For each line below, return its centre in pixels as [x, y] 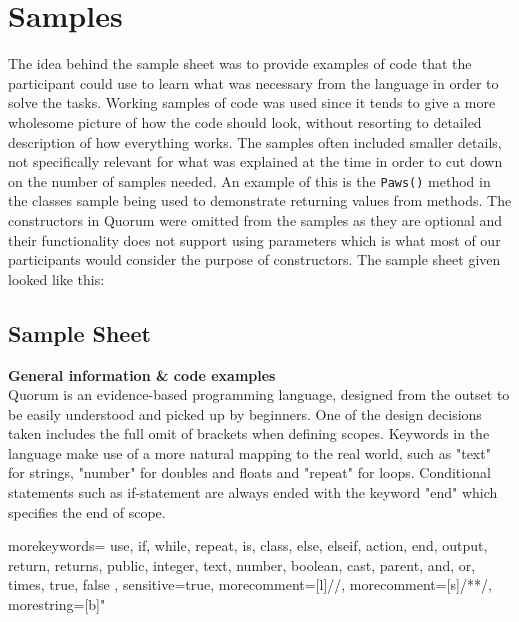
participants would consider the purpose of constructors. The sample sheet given [254, 259]
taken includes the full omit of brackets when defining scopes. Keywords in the [249, 433]
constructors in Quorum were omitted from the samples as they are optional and [255, 219]
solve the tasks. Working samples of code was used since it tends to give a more [252, 102]
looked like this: [56, 278]
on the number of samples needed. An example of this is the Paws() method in [249, 180]
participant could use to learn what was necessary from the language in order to [253, 82]
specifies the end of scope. [87, 511]
